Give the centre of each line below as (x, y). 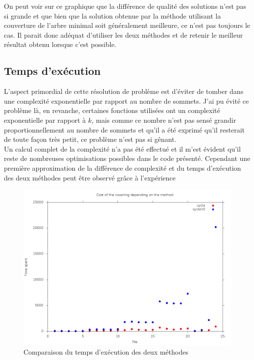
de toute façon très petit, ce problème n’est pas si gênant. (90, 139)
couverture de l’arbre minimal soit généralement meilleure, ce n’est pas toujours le (127, 25)
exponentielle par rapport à (45, 120)
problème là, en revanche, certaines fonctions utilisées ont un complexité (112, 110)
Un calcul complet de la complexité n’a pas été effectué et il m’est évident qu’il (122, 148)
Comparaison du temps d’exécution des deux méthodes (106, 351)
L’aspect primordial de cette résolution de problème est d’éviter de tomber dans (124, 91)
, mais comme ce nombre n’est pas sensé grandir (164, 120)
